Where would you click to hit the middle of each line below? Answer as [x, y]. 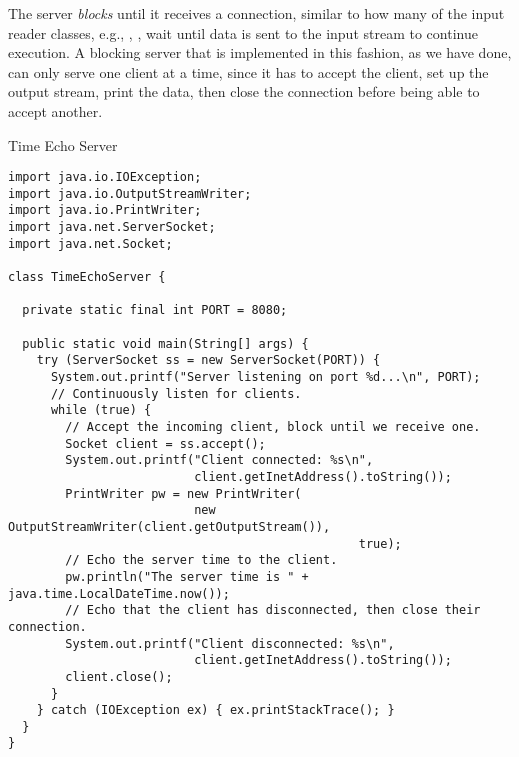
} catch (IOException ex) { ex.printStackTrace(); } [215, 710]
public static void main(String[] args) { [165, 343]
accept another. [55, 110]
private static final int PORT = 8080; [155, 310]
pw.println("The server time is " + [187, 576]
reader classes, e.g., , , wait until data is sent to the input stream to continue [243, 32]
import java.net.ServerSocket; [112, 227]
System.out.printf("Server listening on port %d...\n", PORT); [265, 377]
